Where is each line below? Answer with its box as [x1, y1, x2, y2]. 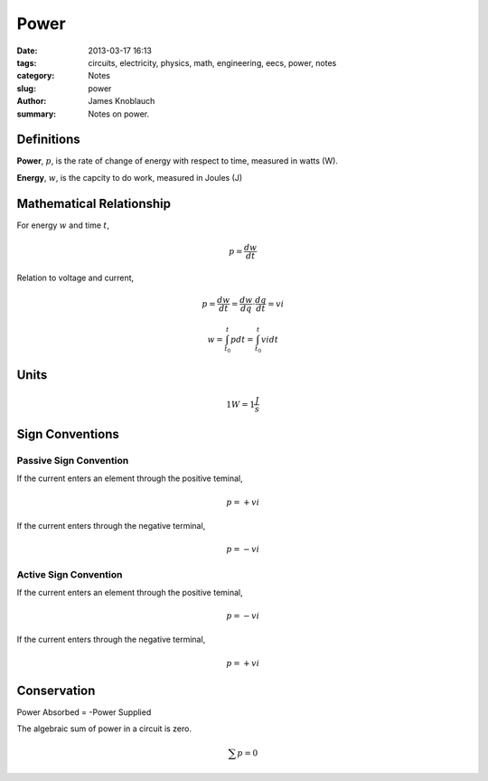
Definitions [16, 132, 80, 147]
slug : [16, 82, 36, 94]
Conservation [16, 682, 96, 698]
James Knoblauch [88, 96, 155, 107]
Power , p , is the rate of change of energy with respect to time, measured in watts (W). [16, 155, 339, 166]
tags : [16, 57, 37, 68]
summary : [16, 108, 57, 119]
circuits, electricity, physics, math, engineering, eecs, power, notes [88, 57, 337, 68]
